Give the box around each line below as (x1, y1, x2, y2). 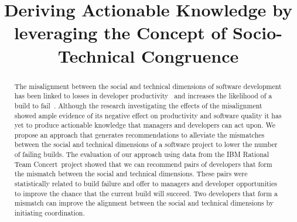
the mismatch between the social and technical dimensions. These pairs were (14, 169, 248, 179)
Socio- (233, 21, 283, 45)
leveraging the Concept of (13, 21, 227, 45)
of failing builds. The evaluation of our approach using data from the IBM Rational (14, 149, 269, 159)
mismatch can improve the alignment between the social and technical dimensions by (14, 198, 274, 208)
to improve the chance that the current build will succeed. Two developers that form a (14, 188, 278, 198)
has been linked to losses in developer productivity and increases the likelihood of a (14, 91, 272, 101)
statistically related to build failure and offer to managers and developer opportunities (14, 179, 277, 189)
